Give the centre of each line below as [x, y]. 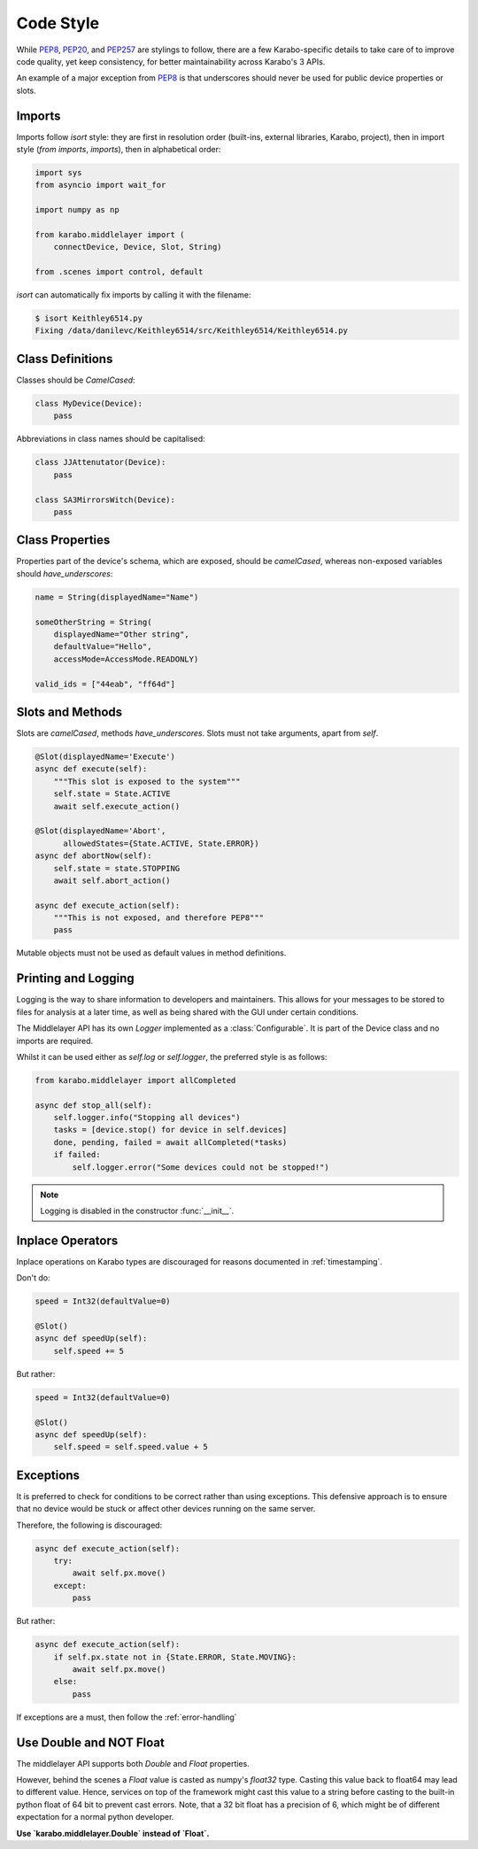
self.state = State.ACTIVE [112, 794]
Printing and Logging [75, 979]
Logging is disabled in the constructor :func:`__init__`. [137, 1211]
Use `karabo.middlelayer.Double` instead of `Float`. [113, 1833]
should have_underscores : [65, 573]
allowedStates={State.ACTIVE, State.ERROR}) [162, 843]
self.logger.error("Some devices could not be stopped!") [200, 1167]
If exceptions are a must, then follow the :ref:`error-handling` [127, 1717]
